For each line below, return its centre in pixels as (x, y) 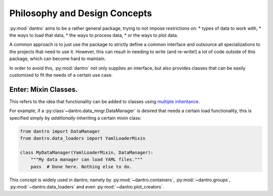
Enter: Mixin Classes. (43, 89)
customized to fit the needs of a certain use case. (61, 75)
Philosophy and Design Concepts (81, 13)
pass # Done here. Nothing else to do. (81, 166)
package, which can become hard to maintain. (58, 59)
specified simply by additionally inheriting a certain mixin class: (75, 118)
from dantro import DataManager (60, 131)
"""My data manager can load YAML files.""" (87, 160)
